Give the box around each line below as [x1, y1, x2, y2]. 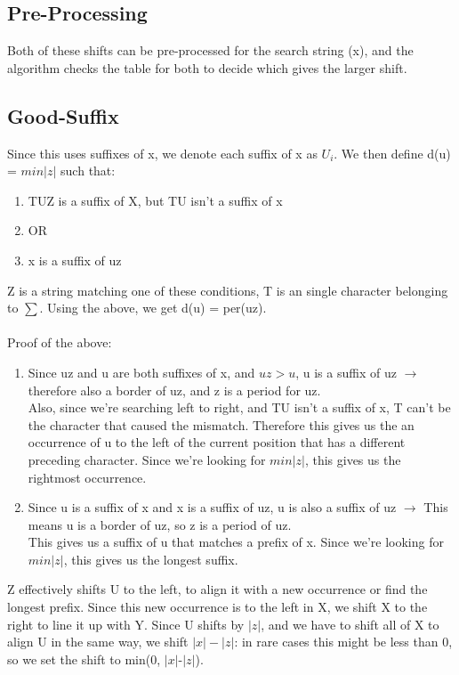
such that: [60, 161, 116, 180]
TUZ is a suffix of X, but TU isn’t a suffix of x [28, 191, 283, 209]
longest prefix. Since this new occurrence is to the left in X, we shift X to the [7, 598, 428, 616]
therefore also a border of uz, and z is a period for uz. [28, 380, 321, 399]
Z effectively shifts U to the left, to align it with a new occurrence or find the [7, 580, 428, 598]
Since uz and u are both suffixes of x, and [28, 362, 255, 381]
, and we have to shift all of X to [261, 614, 439, 633]
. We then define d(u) [334, 143, 451, 162]
